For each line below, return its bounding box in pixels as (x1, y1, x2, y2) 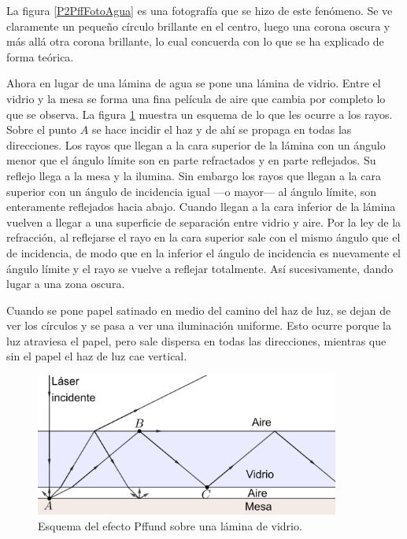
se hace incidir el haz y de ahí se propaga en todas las (91, 121, 352, 138)
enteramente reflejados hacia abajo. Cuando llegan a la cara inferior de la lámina (6, 198, 396, 215)
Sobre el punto (6, 121, 77, 138)
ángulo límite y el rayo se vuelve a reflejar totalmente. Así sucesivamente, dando (6, 260, 394, 276)
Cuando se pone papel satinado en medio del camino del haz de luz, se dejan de (6, 301, 391, 318)
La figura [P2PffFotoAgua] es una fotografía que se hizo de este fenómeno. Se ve (6, 2, 393, 18)
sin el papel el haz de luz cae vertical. (6, 348, 187, 364)
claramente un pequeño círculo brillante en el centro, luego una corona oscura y (6, 17, 390, 34)
